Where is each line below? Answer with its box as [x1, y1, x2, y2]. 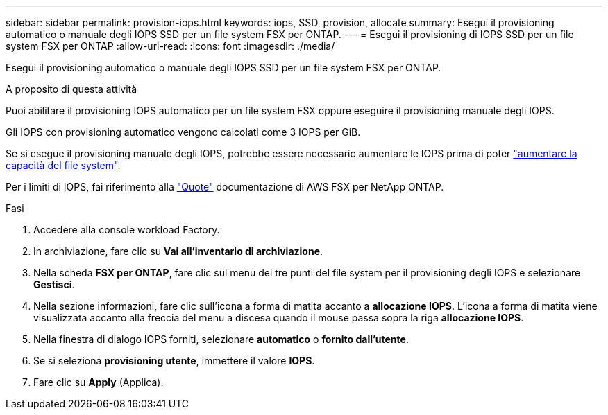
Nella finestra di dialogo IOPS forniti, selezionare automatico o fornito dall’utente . [33, 333, 409, 345]
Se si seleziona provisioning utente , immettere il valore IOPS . [33, 355, 315, 367]
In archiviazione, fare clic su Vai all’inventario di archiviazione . [33, 245, 323, 257]
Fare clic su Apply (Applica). [33, 376, 164, 388]
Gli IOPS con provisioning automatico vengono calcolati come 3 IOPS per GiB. [6, 126, 361, 138]
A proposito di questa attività [6, 83, 137, 95]
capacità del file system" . [6, 159, 121, 171]
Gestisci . [33, 279, 75, 290]
